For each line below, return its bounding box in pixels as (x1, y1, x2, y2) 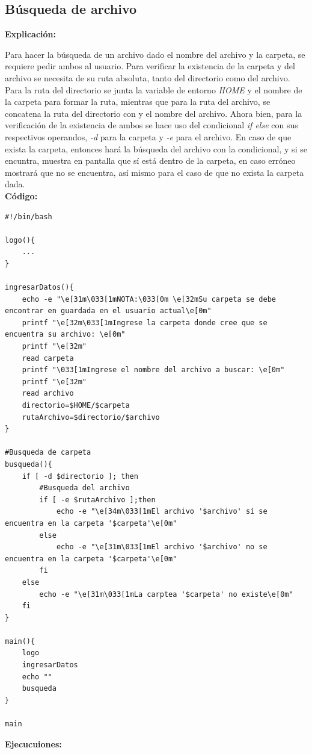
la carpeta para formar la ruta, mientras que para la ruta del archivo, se (5, 95, 271, 108)
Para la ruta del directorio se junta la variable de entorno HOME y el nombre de (5, 83, 302, 96)
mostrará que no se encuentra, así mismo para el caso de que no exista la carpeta (5, 166, 304, 178)
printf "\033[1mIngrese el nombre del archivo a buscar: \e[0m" (22, 366, 285, 375)
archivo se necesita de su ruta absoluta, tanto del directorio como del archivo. (5, 71, 290, 84)
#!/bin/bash (5, 212, 52, 221)
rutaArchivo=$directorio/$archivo (22, 413, 160, 422)
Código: (5, 189, 38, 202)
